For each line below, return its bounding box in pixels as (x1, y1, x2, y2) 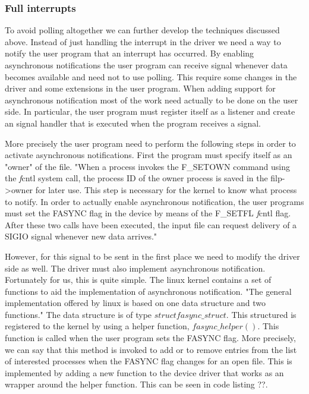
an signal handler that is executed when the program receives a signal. (5, 116, 261, 129)
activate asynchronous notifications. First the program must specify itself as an (5, 149, 292, 161)
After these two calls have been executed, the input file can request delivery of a (5, 218, 297, 231)
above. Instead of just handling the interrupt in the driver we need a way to (5, 35, 281, 48)
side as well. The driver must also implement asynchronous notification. (5, 261, 266, 274)
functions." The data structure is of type (5, 308, 152, 320)
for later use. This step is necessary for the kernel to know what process (35, 183, 297, 196)
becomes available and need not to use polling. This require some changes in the (5, 70, 297, 83)
